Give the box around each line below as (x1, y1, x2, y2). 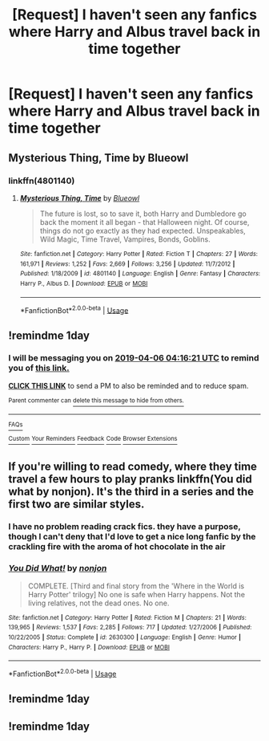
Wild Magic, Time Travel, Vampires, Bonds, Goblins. (39, 234, 211, 244)
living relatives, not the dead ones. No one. (27, 598, 170, 608)
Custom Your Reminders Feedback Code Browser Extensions (8, 435, 178, 443)
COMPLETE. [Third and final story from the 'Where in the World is (27, 580, 245, 591)
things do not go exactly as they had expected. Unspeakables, (39, 226, 246, 235)
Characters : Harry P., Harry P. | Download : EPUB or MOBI (8, 643, 171, 651)
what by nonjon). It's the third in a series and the (8, 484, 255, 499)
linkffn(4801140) (8, 175, 75, 186)
